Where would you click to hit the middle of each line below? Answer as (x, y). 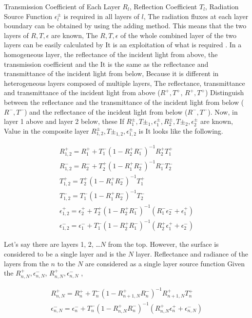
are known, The (74, 35)
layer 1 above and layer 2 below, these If (64, 121)
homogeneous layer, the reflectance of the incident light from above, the (111, 54)
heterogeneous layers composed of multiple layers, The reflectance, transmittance (125, 83)
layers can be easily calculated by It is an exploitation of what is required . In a (123, 45)
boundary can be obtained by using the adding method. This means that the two (125, 26)
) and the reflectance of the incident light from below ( (106, 111)
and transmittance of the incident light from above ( (82, 92)
